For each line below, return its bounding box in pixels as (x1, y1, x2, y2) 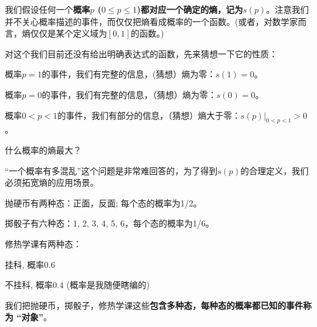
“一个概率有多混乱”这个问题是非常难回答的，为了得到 (5, 164, 218, 177)
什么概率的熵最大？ (5, 143, 82, 156)
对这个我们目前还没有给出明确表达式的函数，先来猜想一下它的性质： (5, 47, 277, 60)
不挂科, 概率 (5, 278, 53, 291)
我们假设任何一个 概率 (5, 3, 90, 15)
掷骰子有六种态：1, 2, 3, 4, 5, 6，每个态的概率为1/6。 (5, 217, 214, 230)
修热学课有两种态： (5, 237, 82, 250)
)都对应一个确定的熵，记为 (137, 3, 243, 15)
